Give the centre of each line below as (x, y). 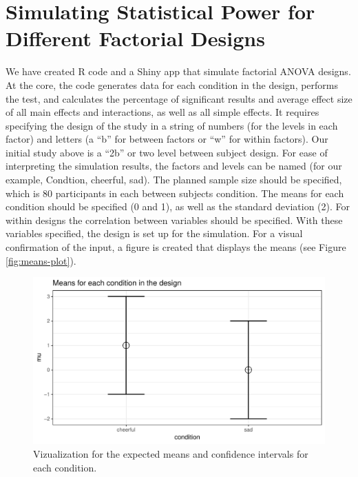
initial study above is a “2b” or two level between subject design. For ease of (167, 152)
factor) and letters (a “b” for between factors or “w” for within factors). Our (167, 139)
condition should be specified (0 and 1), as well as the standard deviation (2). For (178, 206)
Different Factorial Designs (135, 38)
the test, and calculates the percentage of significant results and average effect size (179, 98)
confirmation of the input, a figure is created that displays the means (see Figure (176, 247)
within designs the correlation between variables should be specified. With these (174, 220)
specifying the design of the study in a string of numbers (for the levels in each (172, 125)
